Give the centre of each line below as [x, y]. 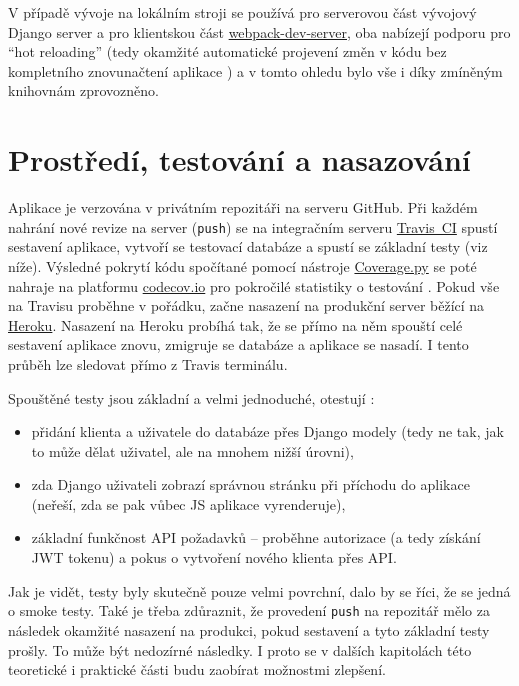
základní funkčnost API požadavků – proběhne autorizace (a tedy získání [256, 537]
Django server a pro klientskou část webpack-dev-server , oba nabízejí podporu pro [259, 31]
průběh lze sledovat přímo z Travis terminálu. [148, 363]
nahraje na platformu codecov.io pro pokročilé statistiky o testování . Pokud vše [254, 285]
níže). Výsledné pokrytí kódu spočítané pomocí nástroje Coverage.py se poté [242, 265]
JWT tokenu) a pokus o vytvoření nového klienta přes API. [214, 557]
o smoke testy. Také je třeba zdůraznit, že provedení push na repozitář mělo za [249, 610]
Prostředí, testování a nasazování [239, 159]
